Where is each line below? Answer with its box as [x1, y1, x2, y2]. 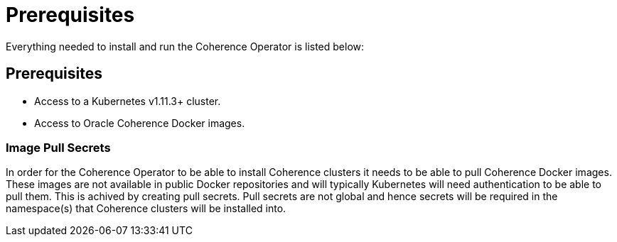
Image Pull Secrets [6, 140, 111, 155]
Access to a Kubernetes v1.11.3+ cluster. [34, 94, 221, 107]
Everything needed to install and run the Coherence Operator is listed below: [6, 40, 365, 53]
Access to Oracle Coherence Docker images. [34, 116, 245, 129]
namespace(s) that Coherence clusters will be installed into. [6, 202, 286, 215]
